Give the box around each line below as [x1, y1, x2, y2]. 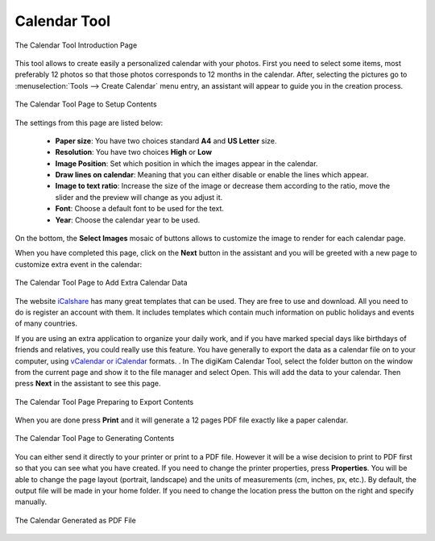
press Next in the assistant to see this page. [14, 379, 161, 389]
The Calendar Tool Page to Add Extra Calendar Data [14, 278, 188, 288]
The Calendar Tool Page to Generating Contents [14, 434, 175, 443]
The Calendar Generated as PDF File [14, 515, 136, 525]
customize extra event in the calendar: [14, 259, 143, 269]
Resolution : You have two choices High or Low [55, 148, 213, 157]
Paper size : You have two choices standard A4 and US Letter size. [55, 135, 277, 145]
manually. [14, 497, 48, 507]
